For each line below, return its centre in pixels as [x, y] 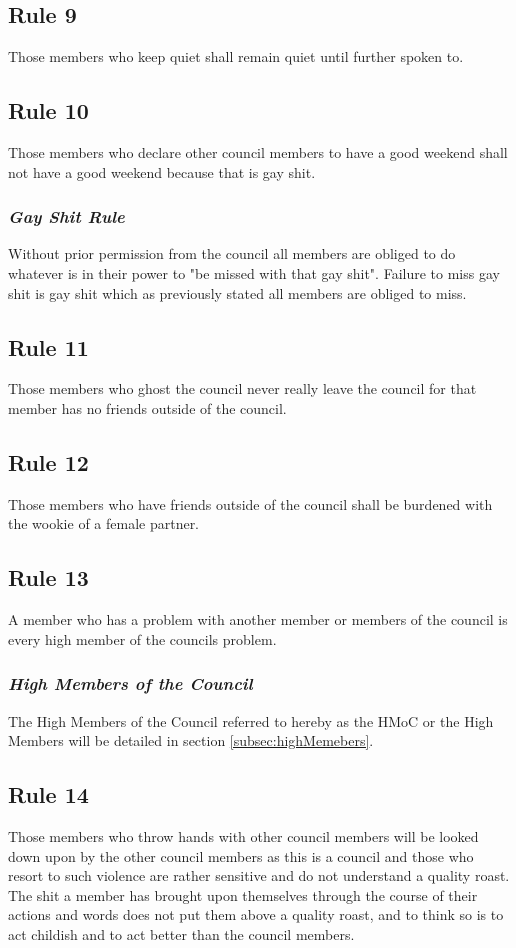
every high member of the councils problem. [142, 638]
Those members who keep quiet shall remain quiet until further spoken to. [236, 56]
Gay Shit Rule [66, 216]
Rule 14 [48, 794]
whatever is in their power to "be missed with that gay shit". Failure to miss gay [254, 273]
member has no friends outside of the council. [147, 407]
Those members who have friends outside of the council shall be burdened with [250, 503]
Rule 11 [48, 346]
